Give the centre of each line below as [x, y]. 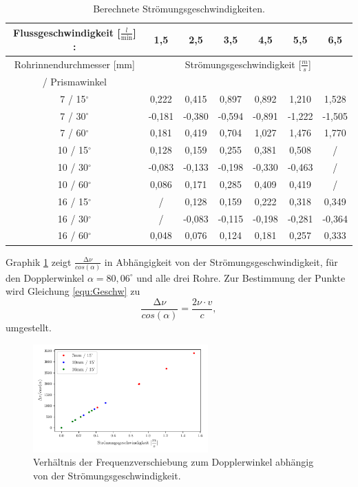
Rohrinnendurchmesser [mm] [74, 64]
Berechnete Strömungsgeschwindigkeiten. [179, 8]
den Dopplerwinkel [45, 277]
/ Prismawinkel [74, 81]
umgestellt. [29, 328]
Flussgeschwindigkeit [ [67, 32]
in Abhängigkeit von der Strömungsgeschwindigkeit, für [221, 261]
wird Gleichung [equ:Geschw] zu [73, 291]
